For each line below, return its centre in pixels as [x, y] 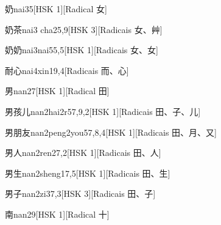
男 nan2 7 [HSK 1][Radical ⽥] [57, 91]
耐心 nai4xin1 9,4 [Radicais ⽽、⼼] [67, 70]
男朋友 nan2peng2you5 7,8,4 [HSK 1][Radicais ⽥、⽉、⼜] [111, 132]
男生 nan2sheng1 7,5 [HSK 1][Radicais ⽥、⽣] [88, 173]
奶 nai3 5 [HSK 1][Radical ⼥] [56, 9]
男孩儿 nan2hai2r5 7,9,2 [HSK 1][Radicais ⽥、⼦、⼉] [103, 111]
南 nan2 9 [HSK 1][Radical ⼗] [57, 214]
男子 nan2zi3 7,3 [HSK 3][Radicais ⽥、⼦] [80, 194]
